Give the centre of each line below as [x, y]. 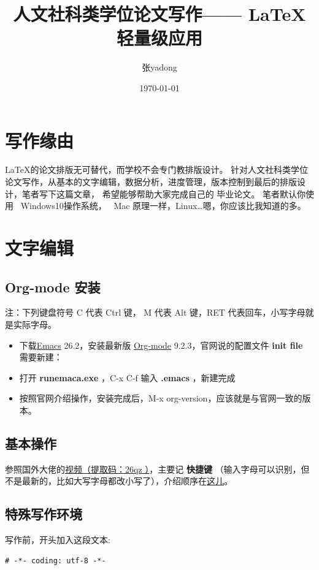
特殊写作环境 [44, 514]
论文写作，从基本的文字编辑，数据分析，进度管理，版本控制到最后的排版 [151, 182]
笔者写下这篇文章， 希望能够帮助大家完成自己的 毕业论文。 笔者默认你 [163, 193]
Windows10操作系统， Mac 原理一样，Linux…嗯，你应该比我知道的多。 [163, 206]
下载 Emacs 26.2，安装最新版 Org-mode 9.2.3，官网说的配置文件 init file [161, 345]
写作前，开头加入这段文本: [58, 540]
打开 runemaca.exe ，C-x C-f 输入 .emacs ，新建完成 [127, 377]
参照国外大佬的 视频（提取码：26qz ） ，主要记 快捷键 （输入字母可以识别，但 [157, 469]
